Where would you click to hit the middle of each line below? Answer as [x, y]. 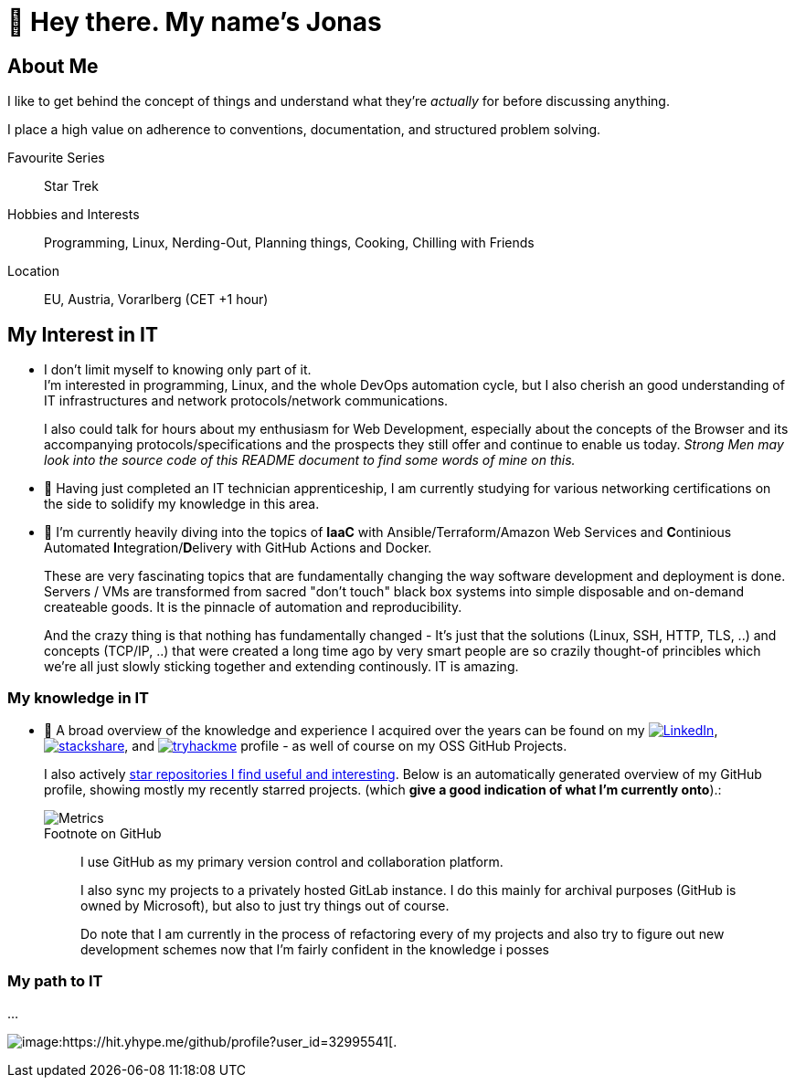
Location [33, 271]
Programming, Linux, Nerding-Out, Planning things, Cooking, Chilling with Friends [289, 243]
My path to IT [55, 981]
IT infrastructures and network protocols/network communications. [246, 401]
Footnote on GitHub [103, 833]
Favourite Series [56, 158]
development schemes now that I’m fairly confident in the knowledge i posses [315, 949]
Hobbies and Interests [74, 215]
